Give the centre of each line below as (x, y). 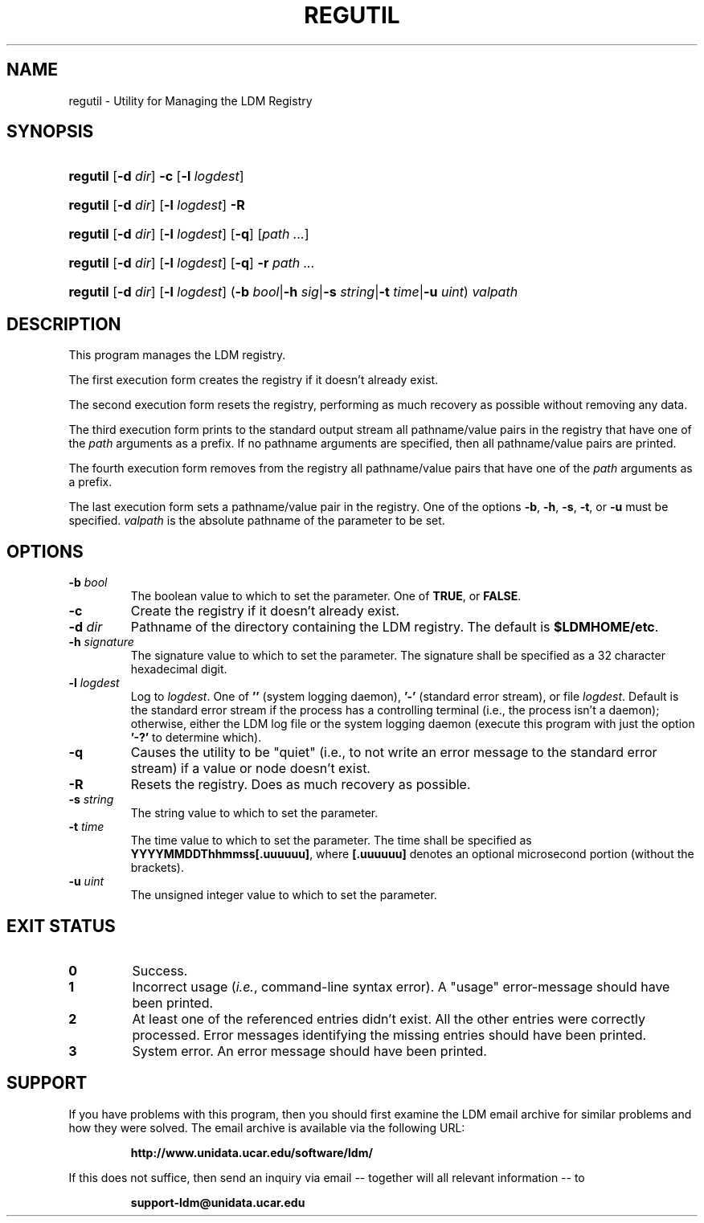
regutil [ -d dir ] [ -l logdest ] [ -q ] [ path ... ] (189, 234)
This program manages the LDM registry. (177, 355)
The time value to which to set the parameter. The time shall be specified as (331, 841)
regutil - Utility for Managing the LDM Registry (190, 100)
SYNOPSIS (50, 132)
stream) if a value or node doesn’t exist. (250, 769)
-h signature (101, 642)
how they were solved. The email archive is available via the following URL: (267, 1127)
